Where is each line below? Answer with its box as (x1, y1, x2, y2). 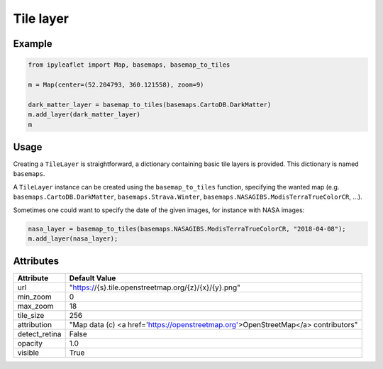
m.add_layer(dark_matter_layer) (28, 111, 141, 119)
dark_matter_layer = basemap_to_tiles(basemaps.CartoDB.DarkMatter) (28, 100, 272, 109)
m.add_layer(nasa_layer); (28, 234, 118, 243)
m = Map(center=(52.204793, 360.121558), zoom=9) (28, 80, 204, 89)
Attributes (13, 255, 60, 268)
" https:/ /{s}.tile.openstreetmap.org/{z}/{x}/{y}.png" (69, 282, 240, 292)
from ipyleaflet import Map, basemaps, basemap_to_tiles (28, 61, 231, 69)
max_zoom (17, 302, 54, 312)
